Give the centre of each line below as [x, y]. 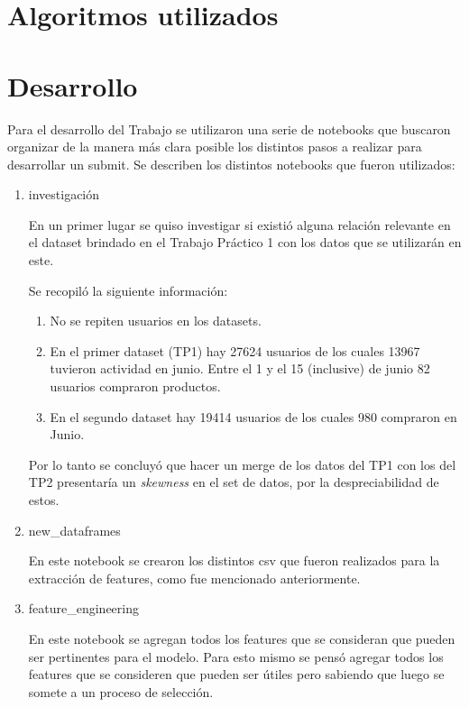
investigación [64, 194]
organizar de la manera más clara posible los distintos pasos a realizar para [215, 147]
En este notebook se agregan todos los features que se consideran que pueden [242, 638]
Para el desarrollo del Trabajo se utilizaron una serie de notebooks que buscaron [229, 129]
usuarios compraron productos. [135, 386]
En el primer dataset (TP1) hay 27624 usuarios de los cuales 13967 [235, 350]
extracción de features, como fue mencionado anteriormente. [194, 578]
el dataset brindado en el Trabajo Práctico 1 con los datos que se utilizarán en [245, 242]
